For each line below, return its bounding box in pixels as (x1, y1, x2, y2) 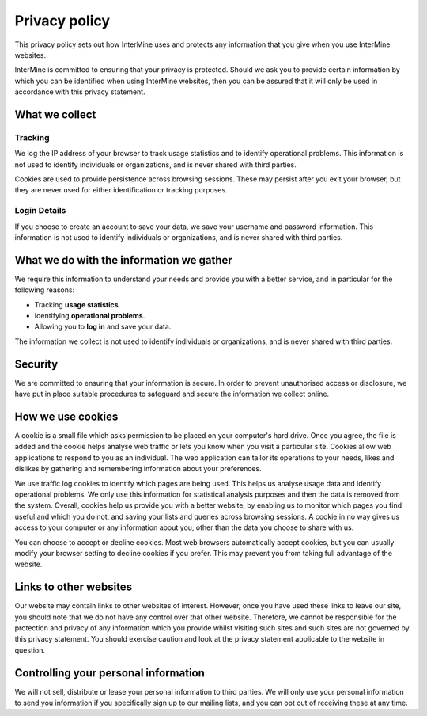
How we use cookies (14, 409, 119, 423)
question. (14, 646, 46, 655)
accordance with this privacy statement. (14, 87, 145, 97)
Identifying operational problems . (34, 311, 145, 321)
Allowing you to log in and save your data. (34, 322, 172, 332)
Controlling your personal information (14, 666, 206, 680)
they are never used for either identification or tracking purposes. (14, 185, 229, 195)
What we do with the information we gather (14, 253, 232, 267)
